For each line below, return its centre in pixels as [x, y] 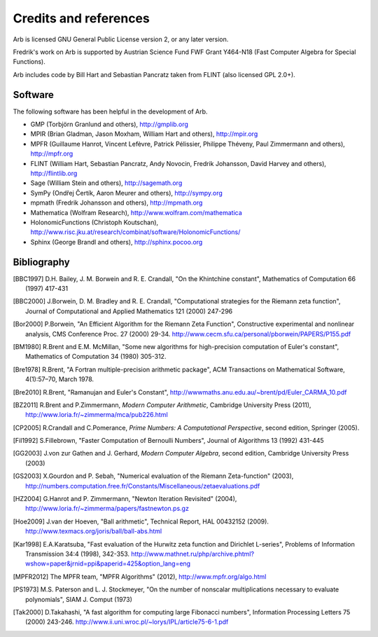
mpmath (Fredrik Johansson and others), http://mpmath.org [117, 203]
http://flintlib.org [54, 173]
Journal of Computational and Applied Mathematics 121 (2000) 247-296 [129, 311]
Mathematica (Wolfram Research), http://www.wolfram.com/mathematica [136, 212]
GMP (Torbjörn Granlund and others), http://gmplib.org [110, 124]
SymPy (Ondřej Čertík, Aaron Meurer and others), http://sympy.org [127, 193]
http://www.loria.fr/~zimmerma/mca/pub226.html [97, 415]
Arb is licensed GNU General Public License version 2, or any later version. [121, 39]
